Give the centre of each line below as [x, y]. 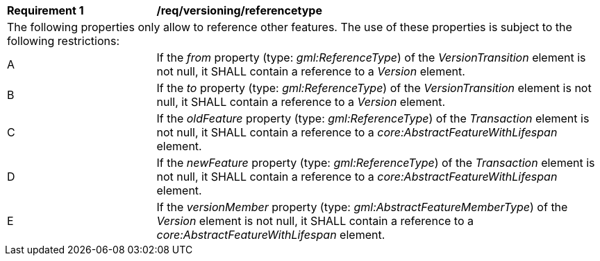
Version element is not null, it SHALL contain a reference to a [315, 221]
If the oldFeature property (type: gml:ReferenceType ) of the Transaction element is [373, 118]
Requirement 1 [45, 10]
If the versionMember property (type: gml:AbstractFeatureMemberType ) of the [362, 207]
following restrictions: [64, 41]
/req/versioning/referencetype [239, 10]
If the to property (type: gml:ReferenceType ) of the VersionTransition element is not [374, 88]
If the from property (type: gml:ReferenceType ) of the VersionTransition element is [371, 57]
